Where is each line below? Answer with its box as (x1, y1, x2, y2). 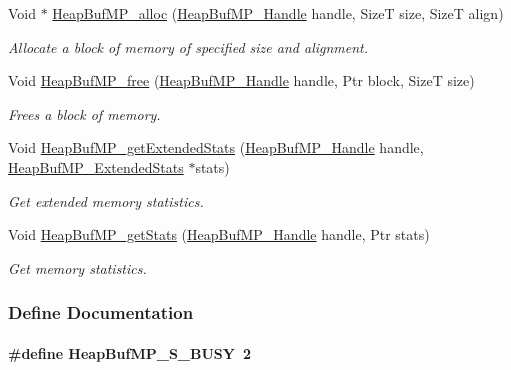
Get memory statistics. (8, 257, 147, 278)
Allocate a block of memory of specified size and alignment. (8, 36, 369, 57)
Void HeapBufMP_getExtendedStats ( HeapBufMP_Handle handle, (8, 137, 424, 158)
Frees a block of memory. (8, 103, 161, 124)
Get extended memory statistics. (8, 190, 204, 211)
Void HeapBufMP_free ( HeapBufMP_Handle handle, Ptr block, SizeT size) (8, 70, 475, 91)
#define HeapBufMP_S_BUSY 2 (8, 342, 252, 363)
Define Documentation (8, 300, 194, 325)
